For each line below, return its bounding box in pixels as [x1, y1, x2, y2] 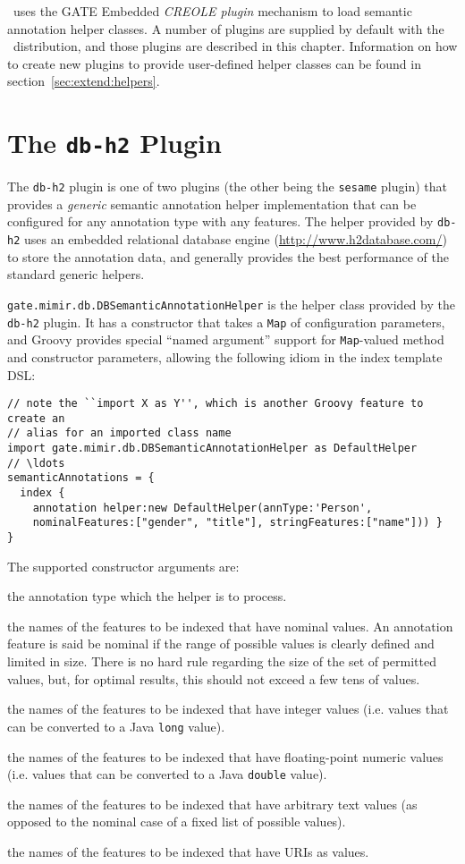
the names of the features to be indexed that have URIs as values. [7, 842, 369, 860]
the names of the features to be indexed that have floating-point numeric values [7, 747, 444, 766]
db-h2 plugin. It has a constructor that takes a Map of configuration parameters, [7, 312, 445, 331]
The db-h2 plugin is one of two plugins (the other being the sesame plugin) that [7, 177, 447, 196]
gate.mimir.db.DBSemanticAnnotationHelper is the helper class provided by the [7, 294, 455, 313]
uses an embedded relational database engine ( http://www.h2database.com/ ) [23, 230, 447, 249]
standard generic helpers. [7, 265, 145, 284]
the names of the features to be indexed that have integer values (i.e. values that [7, 699, 449, 718]
